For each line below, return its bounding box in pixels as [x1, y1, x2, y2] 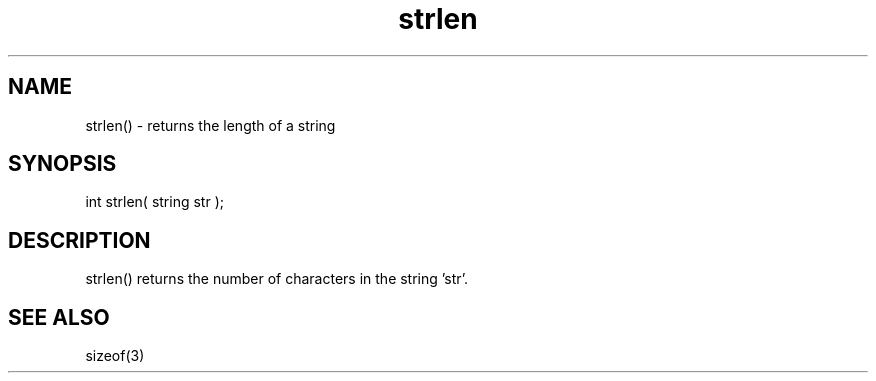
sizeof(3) [85, 347, 145, 365]
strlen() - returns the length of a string [85, 116, 336, 134]
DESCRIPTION [8, 227, 151, 253]
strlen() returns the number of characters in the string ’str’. [85, 270, 469, 288]
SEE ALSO [8, 304, 110, 330]
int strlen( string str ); [85, 193, 224, 211]
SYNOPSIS [8, 151, 117, 177]
